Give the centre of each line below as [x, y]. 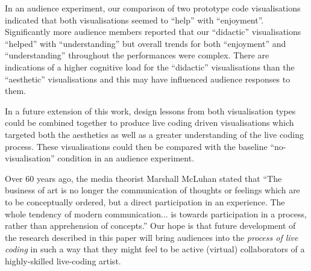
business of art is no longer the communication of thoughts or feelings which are [152, 190]
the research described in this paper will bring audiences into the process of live [152, 237]
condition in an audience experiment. [126, 158]
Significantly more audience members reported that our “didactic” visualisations [153, 32]
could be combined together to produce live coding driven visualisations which [149, 123]
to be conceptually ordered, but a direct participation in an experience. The [145, 201]
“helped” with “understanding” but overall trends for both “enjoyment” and [146, 43]
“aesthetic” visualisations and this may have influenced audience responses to [148, 79]
